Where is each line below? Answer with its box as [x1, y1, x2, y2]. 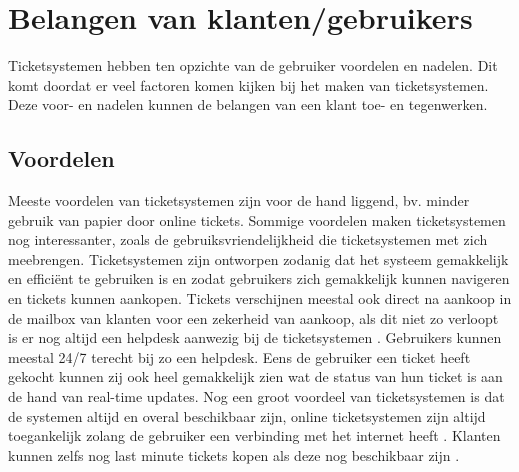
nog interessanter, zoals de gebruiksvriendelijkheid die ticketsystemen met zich [8, 229, 488, 250]
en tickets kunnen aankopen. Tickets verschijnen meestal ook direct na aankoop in [8, 288, 512, 309]
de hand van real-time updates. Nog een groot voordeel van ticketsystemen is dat [8, 386, 505, 407]
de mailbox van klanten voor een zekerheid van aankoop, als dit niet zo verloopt [8, 307, 499, 328]
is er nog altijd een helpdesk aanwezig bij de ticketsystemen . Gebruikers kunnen [8, 327, 502, 348]
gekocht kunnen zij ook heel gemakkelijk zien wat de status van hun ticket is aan [8, 366, 503, 387]
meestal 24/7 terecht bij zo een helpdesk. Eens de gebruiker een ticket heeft [8, 346, 471, 367]
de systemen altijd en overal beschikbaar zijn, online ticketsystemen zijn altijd [8, 405, 486, 426]
